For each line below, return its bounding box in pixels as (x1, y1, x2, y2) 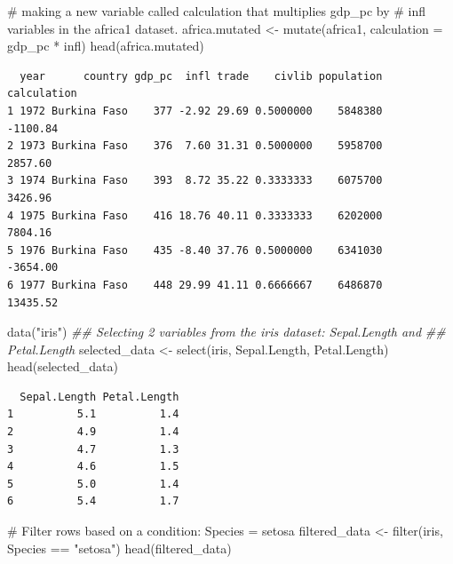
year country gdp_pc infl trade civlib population (20, 69, 383, 83)
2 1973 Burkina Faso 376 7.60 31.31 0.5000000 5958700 (7, 139, 383, 153)
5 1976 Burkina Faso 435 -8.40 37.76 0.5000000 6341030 (7, 243, 383, 257)
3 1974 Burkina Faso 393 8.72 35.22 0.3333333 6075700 (7, 174, 383, 187)
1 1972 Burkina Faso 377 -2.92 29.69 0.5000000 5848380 (7, 104, 383, 117)
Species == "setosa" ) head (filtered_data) (7, 538, 232, 557)
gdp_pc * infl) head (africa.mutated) (7, 36, 204, 55)
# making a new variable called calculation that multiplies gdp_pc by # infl (7, 2, 426, 20)
